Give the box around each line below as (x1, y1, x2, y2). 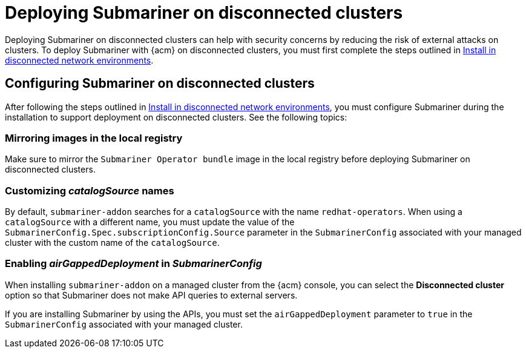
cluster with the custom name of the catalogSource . (5, 237, 220, 248)
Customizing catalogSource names (5, 184, 174, 197)
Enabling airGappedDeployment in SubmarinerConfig (5, 257, 262, 270)
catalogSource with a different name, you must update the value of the (5, 217, 295, 228)
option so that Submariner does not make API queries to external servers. (5, 289, 298, 300)
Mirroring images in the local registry (5, 131, 183, 144)
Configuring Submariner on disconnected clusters (5, 76, 315, 91)
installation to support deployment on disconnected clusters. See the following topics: (5, 111, 347, 122)
